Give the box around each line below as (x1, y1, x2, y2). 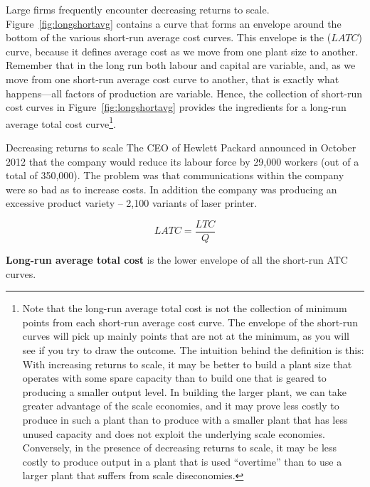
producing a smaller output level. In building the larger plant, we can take (22, 384, 347, 399)
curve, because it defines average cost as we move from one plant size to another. (6, 43, 359, 58)
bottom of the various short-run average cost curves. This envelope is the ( (6, 30, 332, 45)
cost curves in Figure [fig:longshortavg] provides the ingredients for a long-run (6, 100, 347, 114)
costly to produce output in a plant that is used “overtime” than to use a (22, 454, 342, 469)
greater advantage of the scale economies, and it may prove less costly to (22, 398, 339, 413)
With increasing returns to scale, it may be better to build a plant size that (22, 356, 352, 371)
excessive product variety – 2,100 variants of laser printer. (6, 196, 258, 210)
